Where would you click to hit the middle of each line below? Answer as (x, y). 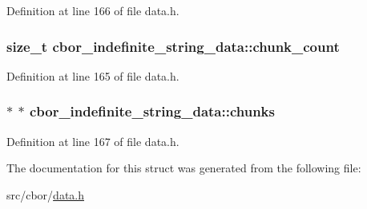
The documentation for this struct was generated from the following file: (184, 168)
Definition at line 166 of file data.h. (93, 10)
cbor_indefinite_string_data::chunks (152, 111)
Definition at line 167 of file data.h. (93, 141)
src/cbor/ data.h (46, 194)
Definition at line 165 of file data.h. (93, 75)
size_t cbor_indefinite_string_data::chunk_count (173, 46)
